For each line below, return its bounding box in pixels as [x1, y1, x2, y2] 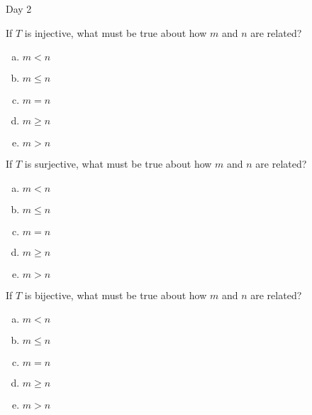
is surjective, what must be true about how [24, 156, 212, 171]
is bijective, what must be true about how [24, 287, 207, 302]
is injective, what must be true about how [24, 25, 207, 40]
